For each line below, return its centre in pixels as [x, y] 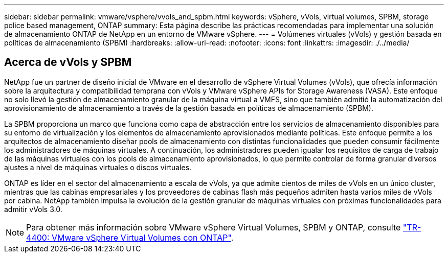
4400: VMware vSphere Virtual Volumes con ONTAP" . [130, 237]
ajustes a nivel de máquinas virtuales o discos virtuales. [98, 167]
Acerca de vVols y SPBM [68, 62]
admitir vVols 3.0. [33, 209]
